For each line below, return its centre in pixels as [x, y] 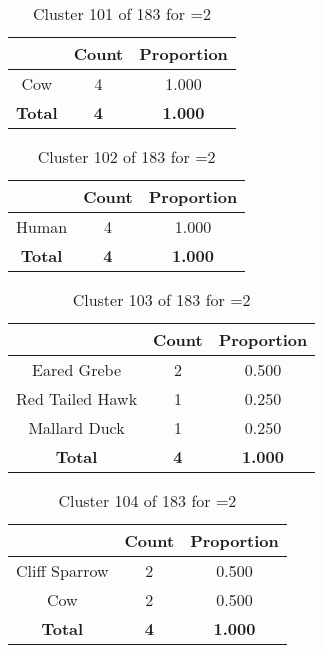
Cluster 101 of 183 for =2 [121, 13]
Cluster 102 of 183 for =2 [126, 156]
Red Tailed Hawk [77, 398]
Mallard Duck [76, 427]
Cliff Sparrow [62, 570]
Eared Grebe [76, 369]
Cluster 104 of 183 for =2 [147, 500]
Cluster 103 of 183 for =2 [161, 299]
